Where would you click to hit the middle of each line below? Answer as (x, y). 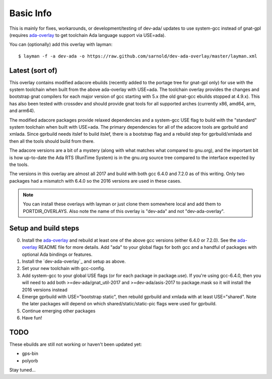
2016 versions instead (45, 290)
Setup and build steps (44, 228)
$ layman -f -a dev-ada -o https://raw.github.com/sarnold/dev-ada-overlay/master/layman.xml (138, 56)
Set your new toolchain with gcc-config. (63, 268)
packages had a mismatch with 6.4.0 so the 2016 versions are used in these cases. (95, 181)
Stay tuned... (23, 370)
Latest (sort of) (33, 70)
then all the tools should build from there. (52, 141)
